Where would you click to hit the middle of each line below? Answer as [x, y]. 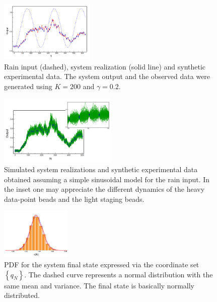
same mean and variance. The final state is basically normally [99, 285]
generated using [28, 86]
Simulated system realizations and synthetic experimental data [101, 169]
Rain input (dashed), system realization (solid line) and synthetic [105, 66]
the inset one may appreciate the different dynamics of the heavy [104, 189]
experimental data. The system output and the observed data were [107, 76]
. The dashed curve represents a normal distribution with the [119, 274]
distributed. [22, 295]
